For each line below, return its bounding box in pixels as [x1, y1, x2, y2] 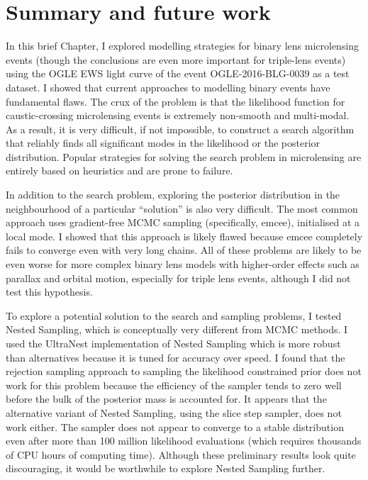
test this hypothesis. [6, 284, 93, 299]
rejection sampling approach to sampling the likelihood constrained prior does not [6, 364, 362, 379]
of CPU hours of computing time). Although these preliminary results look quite [6, 447, 356, 462]
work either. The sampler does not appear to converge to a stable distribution [6, 419, 344, 434]
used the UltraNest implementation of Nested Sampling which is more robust [6, 336, 341, 350]
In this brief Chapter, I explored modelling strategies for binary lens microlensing [6, 38, 359, 53]
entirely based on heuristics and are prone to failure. [6, 163, 233, 178]
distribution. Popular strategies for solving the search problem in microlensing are [6, 149, 362, 164]
